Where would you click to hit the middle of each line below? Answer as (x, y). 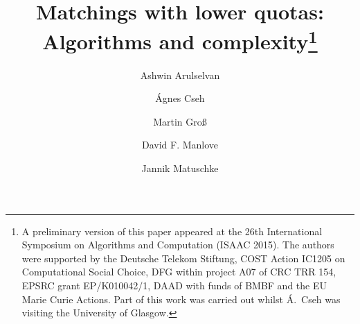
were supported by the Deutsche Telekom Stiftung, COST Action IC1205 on (183, 258)
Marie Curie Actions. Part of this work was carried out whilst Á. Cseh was (181, 299)
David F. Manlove (180, 145)
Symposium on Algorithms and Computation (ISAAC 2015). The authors (178, 245)
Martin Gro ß (180, 121)
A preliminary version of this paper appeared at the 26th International (172, 231)
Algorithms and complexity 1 (180, 40)
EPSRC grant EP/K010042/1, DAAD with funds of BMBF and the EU (174, 285)
